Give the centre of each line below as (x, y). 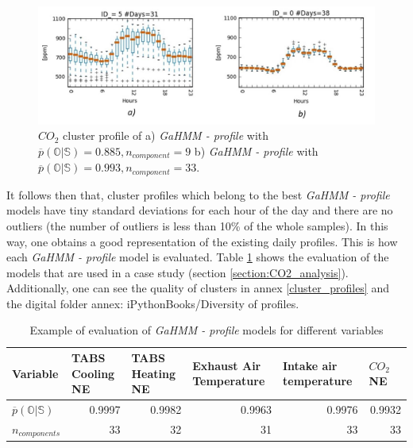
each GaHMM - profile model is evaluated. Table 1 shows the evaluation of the (198, 257)
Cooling (93, 373)
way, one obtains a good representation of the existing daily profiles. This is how (202, 241)
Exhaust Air (227, 365)
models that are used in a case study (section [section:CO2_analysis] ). (178, 272)
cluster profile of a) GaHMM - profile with (166, 135)
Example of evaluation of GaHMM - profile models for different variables (206, 330)
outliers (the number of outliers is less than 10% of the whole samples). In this (197, 225)
